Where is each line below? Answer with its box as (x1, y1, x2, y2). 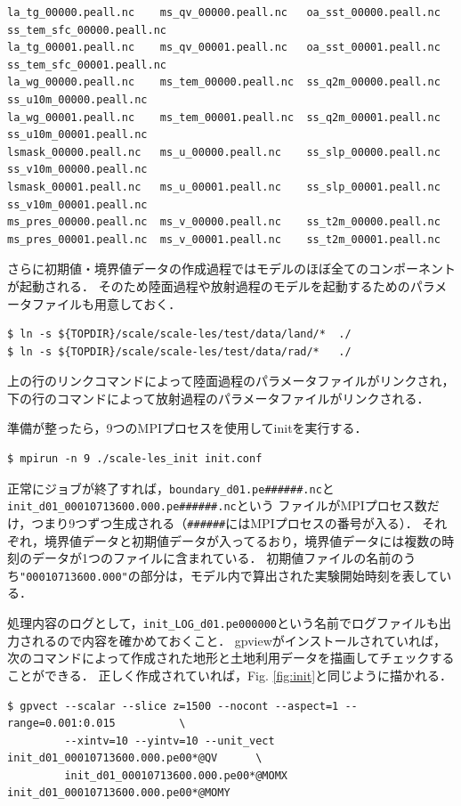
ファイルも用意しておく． (31, 294, 182, 313)
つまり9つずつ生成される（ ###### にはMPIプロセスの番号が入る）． (31, 513, 418, 532)
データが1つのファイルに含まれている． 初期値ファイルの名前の (31, 549, 404, 567)
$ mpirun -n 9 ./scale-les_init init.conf (7, 452, 263, 466)
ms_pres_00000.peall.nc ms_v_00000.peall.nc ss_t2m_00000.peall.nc (7, 216, 441, 229)
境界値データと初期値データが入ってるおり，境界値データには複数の (44, 531, 442, 550)
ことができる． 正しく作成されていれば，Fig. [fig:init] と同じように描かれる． (7, 665, 453, 684)
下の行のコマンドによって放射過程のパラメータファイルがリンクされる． (7, 388, 430, 407)
